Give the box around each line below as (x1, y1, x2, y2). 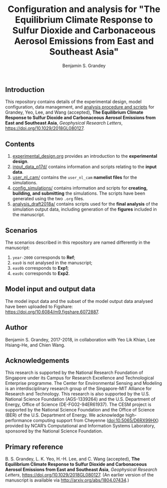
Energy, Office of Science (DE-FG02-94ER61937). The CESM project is (5, 401, 151, 407)
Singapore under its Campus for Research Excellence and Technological (5, 375, 154, 381)
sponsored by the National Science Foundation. (5, 428, 103, 434)
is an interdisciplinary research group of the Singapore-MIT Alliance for (5, 385, 152, 391)
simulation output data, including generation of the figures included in (12, 206, 157, 212)
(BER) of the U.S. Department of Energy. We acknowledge (5, 412, 124, 418)
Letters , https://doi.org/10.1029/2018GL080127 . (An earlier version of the (5, 472, 154, 478)
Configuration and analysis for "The (7, 4, 160, 15)
